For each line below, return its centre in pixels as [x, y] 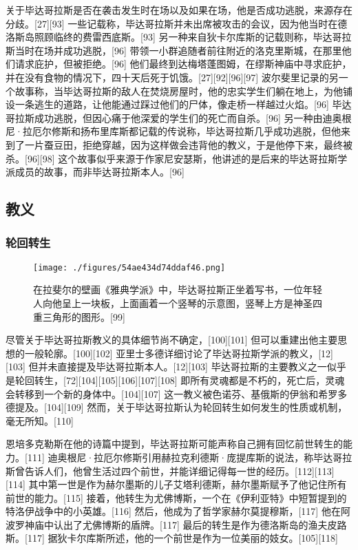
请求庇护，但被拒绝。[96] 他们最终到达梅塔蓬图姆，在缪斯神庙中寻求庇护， [183, 64]
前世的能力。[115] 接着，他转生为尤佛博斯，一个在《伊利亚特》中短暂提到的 [176, 497]
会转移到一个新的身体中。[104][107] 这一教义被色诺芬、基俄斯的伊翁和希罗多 [177, 393]
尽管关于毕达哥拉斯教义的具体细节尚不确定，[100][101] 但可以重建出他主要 [172, 340]
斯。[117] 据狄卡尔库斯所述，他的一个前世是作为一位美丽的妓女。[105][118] [172, 538]
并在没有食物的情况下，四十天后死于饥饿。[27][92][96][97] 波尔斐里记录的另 [172, 77]
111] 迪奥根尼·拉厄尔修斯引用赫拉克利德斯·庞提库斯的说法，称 [170, 457]
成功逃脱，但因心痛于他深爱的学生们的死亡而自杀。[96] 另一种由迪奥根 [193, 117]
